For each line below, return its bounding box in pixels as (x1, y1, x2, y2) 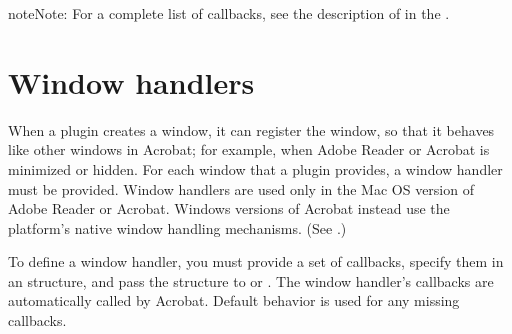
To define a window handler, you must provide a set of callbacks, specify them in (8, 251, 504, 272)
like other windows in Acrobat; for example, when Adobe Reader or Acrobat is (8, 139, 490, 160)
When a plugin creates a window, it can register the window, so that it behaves (8, 119, 495, 140)
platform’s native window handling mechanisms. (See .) (8, 217, 347, 238)
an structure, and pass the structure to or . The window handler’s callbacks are (8, 270, 494, 291)
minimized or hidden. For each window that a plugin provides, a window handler (8, 158, 503, 179)
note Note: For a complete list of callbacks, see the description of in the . (8, 3, 450, 23)
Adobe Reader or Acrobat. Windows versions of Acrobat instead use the (8, 198, 450, 219)
